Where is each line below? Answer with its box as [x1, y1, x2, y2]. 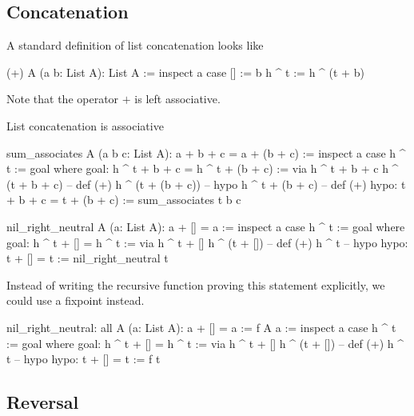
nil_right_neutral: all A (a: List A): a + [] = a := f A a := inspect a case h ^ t [6, 318, 396, 335]
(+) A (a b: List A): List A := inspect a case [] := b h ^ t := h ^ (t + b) [6, 63, 364, 80]
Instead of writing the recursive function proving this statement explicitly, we [6, 276, 385, 293]
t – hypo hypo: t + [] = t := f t [6, 350, 161, 367]
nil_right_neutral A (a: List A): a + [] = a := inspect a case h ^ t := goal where [6, 218, 405, 234]
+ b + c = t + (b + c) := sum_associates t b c [6, 191, 241, 208]
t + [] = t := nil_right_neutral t [6, 250, 169, 266]
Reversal [6, 390, 79, 414]
